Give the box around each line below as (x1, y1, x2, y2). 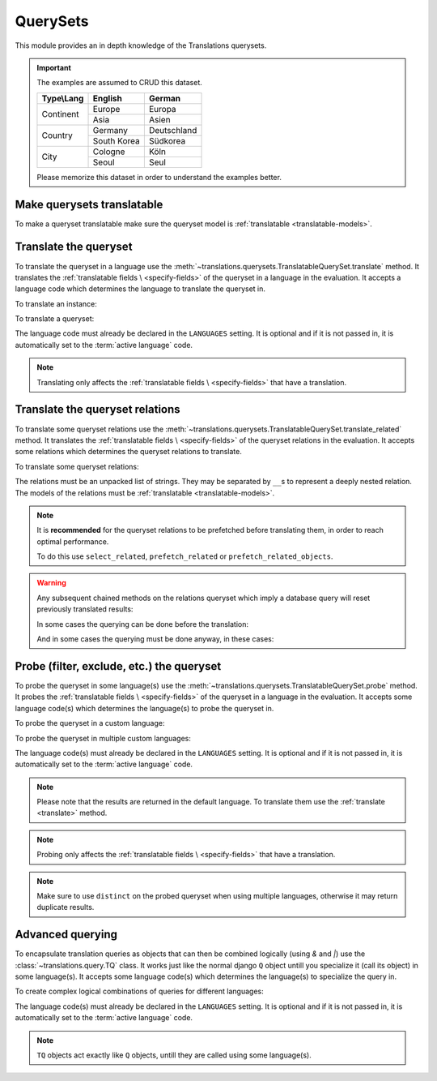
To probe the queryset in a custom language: (15, 719, 165, 728)
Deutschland (148, 124, 197, 135)
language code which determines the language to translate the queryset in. (15, 284, 266, 294)
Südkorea (148, 135, 186, 146)
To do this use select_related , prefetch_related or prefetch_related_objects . (36, 551, 333, 561)
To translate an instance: (15, 298, 97, 308)
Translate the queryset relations (15, 402, 181, 417)
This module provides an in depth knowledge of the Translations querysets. (15, 41, 267, 50)
